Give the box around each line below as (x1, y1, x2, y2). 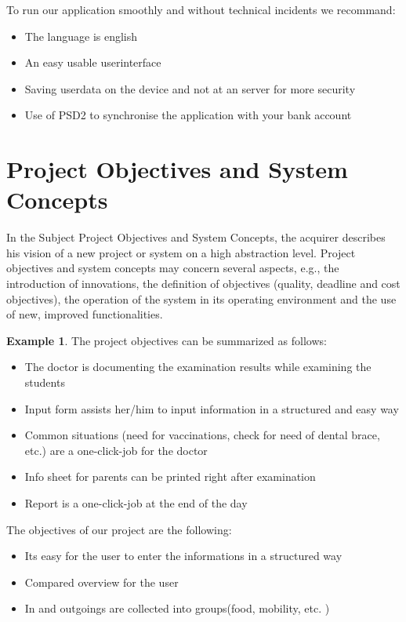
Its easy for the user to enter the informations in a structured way (24, 547, 343, 564)
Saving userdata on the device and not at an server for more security (24, 80, 356, 96)
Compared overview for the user (24, 573, 179, 590)
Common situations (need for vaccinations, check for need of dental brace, (24, 427, 380, 443)
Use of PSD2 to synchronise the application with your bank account (24, 107, 352, 123)
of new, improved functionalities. (6, 306, 163, 322)
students (24, 374, 65, 391)
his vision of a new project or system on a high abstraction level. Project (6, 244, 356, 260)
